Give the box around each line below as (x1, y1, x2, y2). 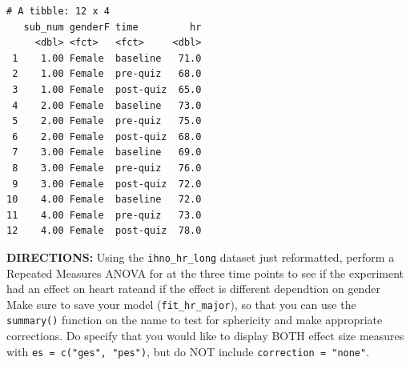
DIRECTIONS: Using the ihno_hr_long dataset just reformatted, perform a (6, 248, 395, 265)
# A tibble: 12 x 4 (6, 6, 110, 17)
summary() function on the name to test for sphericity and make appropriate (6, 311, 383, 328)
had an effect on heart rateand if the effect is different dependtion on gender (6, 280, 380, 297)
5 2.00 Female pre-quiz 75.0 (12, 115, 202, 127)
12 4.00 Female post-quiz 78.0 (6, 225, 202, 237)
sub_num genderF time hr (23, 21, 202, 33)
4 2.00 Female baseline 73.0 (12, 99, 202, 111)
